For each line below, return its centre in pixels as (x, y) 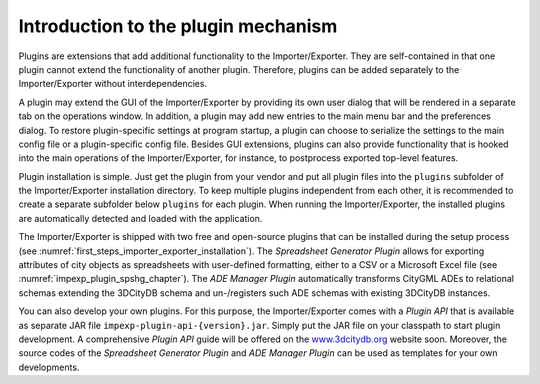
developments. (49, 367)
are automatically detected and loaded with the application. (140, 218)
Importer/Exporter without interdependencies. (113, 84)
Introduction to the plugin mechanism (178, 26)
